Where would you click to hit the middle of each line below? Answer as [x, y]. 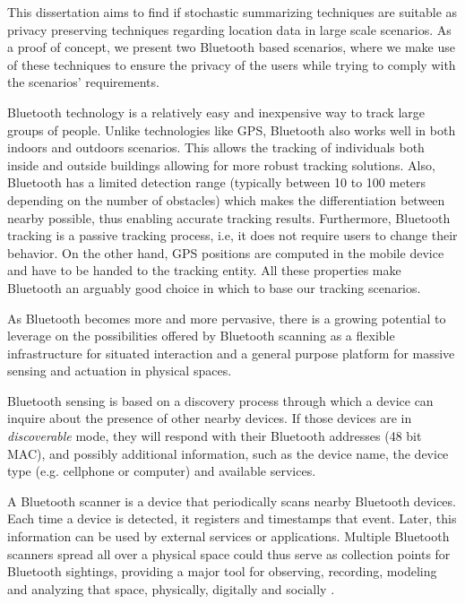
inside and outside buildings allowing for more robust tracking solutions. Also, [221, 164]
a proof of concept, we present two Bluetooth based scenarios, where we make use [231, 47]
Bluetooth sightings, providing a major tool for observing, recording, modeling [222, 571]
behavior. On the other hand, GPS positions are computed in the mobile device [226, 252]
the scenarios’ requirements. [83, 82]
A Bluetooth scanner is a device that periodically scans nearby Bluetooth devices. [232, 500]
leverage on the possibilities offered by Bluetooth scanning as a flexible [201, 336]
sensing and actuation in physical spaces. [120, 371]
